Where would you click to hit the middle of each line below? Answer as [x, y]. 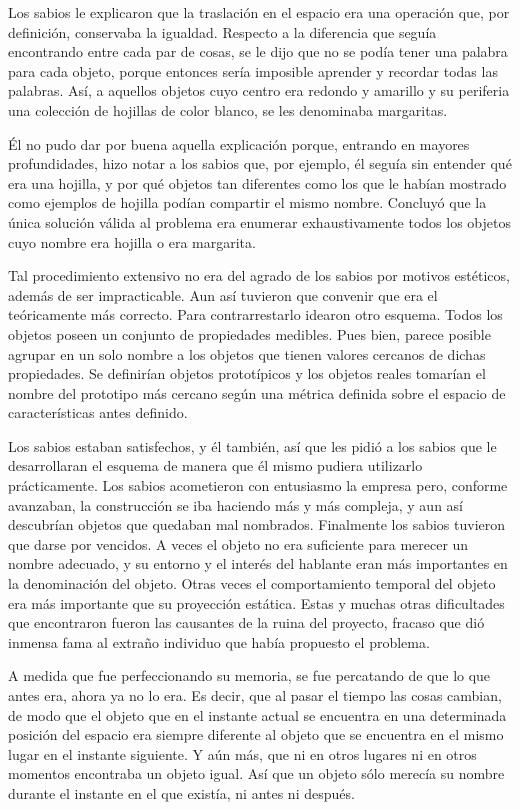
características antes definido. [98, 412]
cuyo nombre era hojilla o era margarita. [132, 241]
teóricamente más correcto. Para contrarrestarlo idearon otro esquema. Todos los [255, 314]
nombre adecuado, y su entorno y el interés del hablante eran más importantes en [258, 563]
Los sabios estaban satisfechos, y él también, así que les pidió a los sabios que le [252, 445]
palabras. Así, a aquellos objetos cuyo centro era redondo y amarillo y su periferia [259, 90]
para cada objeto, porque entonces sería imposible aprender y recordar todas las [253, 70]
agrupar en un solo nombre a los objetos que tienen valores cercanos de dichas [247, 353]
